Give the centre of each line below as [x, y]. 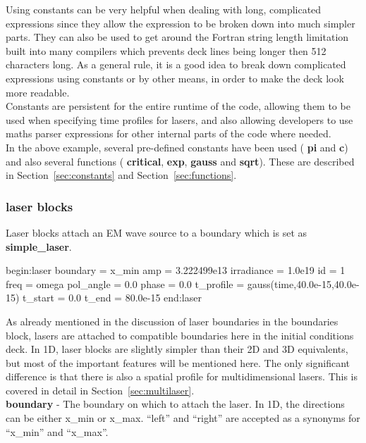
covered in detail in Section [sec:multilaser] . [100, 390]
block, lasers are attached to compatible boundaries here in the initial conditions [180, 335]
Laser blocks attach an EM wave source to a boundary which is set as [157, 232]
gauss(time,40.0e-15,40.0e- [303, 283]
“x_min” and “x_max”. [57, 431]
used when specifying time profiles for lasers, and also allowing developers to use [179, 119]
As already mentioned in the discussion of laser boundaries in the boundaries [172, 321]
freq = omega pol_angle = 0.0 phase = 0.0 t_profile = [125, 283]
